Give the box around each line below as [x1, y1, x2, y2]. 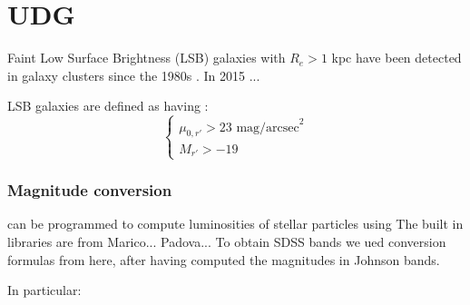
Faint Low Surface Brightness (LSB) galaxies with [7, 48, 286, 67]
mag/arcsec [236, 121, 299, 134]
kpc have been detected [331, 48, 462, 67]
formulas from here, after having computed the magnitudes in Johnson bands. [7, 250, 440, 269]
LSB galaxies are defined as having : [7, 96, 209, 115]
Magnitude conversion [7, 179, 172, 202]
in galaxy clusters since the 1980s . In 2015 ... [7, 65, 260, 84]
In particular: [7, 280, 82, 300]
